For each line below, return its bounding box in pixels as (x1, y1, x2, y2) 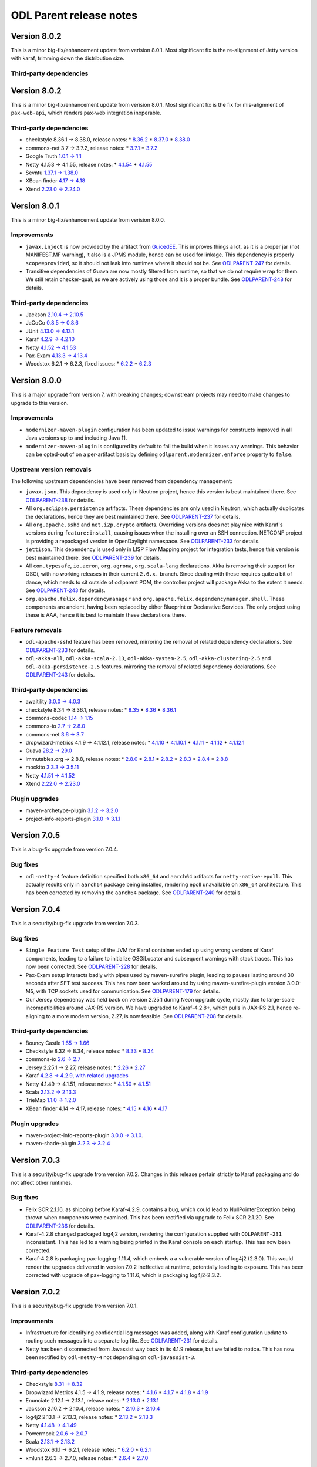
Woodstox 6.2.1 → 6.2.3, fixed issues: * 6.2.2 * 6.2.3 (25, 360, 152, 367)
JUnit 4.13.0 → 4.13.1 (25, 327, 75, 334)
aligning (25, 1012, 45, 1019)
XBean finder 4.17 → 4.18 (25, 177, 85, 184)
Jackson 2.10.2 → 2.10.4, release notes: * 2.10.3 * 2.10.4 (25, 1405, 161, 1412)
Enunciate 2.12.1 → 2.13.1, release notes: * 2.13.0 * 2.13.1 (25, 1397, 159, 1404)
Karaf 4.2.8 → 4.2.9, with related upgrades (25, 1072, 129, 1079)
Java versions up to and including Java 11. (25, 434, 127, 441)
